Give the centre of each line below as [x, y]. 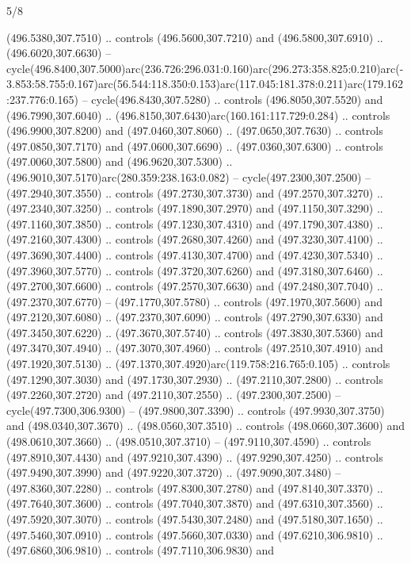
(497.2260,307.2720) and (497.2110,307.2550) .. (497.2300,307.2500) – [174, 395]
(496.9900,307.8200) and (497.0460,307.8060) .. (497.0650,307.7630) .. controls [195, 130]
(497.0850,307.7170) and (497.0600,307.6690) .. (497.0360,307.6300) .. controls [195, 146]
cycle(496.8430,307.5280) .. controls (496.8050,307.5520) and [237, 99]
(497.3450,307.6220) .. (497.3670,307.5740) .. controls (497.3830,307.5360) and [195, 332]
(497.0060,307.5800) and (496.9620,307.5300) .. [120, 161]
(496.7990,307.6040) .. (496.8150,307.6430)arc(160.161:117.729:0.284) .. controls [198, 115]
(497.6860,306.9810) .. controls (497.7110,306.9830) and [141, 550]
